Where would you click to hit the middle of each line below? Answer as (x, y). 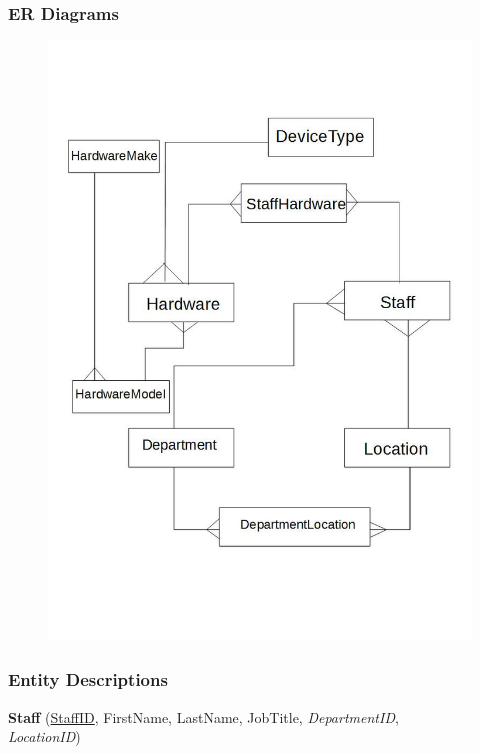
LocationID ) (44, 736)
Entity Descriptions (88, 679)
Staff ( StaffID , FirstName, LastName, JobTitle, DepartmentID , (203, 716)
